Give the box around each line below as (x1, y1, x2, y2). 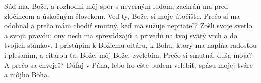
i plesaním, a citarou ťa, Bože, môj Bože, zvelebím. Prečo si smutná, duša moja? (4, 49, 252, 60)
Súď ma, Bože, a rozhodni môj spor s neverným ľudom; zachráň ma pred (4, 1, 228, 11)
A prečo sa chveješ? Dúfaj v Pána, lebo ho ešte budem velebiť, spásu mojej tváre (4, 59, 253, 70)
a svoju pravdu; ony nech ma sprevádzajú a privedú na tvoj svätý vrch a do (4, 30, 237, 40)
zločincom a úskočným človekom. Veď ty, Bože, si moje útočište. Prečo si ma (4, 10, 240, 21)
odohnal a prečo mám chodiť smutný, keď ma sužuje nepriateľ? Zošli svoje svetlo (4, 20, 252, 31)
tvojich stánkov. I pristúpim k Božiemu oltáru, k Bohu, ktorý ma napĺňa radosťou (4, 40, 257, 50)
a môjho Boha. (4, 69, 50, 80)
